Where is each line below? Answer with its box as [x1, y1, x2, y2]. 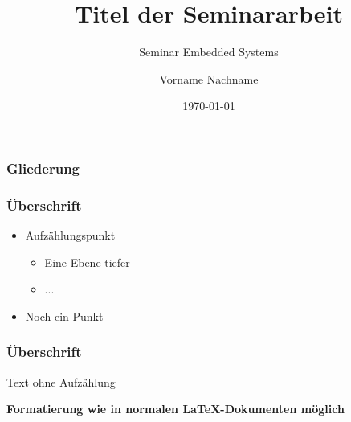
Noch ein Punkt [25, 307, 104, 324]
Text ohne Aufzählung [6, 373, 116, 390]
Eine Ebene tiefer [44, 253, 130, 270]
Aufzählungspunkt [25, 227, 116, 244]
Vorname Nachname [159, 70, 259, 87]
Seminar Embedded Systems [139, 43, 279, 60]
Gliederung [6, 158, 80, 178]
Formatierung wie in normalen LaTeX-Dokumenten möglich [6, 400, 345, 417]
